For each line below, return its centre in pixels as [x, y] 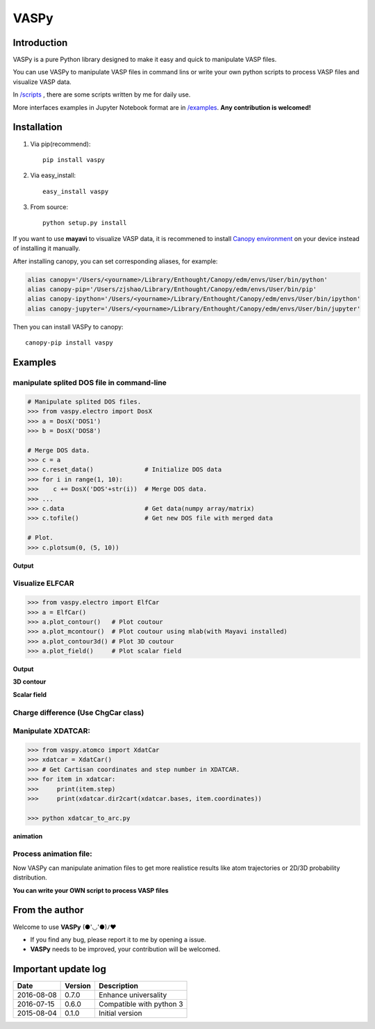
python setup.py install [85, 223]
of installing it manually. [47, 248]
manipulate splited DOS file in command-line [90, 382]
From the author [48, 910]
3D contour [30, 682]
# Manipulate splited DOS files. [84, 402]
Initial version [120, 1013]
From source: [49, 207]
